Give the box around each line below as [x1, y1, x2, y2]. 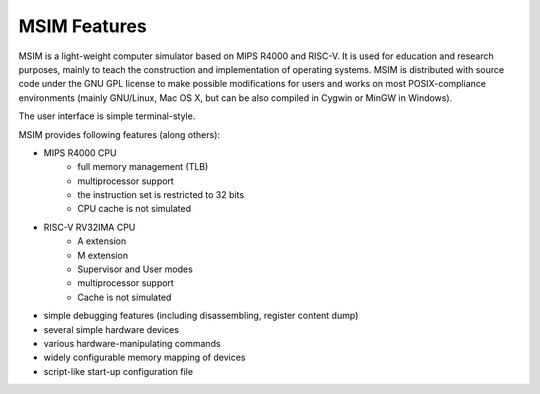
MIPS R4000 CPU [43, 146, 117, 159]
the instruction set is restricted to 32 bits [77, 189, 245, 201]
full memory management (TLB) [77, 161, 209, 173]
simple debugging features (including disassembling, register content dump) [43, 310, 359, 322]
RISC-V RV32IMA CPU [43, 221, 136, 233]
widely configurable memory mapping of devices [43, 351, 246, 364]
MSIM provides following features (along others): [18, 128, 220, 140]
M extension [77, 249, 129, 261]
